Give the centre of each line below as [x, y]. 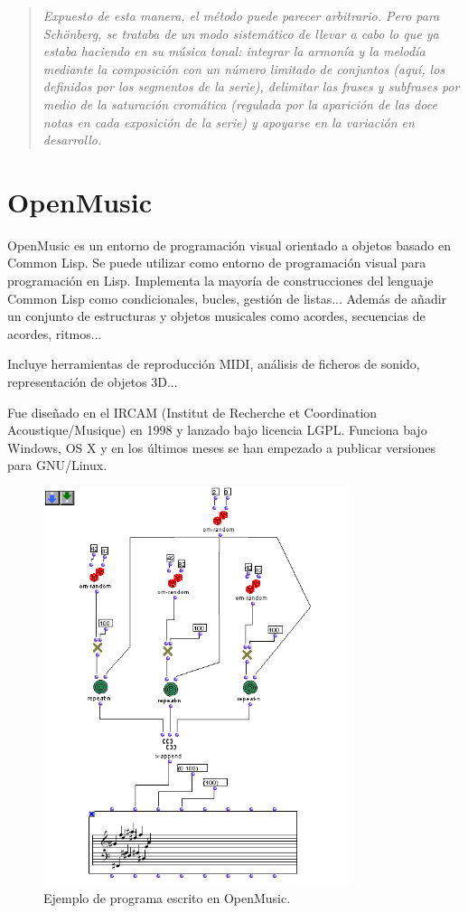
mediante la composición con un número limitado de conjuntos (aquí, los [244, 68]
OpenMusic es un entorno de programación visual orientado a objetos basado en [229, 245]
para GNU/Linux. [57, 465]
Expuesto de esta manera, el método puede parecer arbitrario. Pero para [241, 15]
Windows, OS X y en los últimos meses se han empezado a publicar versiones [221, 447]
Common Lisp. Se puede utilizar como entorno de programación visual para [217, 263]
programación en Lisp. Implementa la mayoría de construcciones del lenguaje [220, 281]
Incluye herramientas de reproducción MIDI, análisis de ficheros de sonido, [214, 364]
